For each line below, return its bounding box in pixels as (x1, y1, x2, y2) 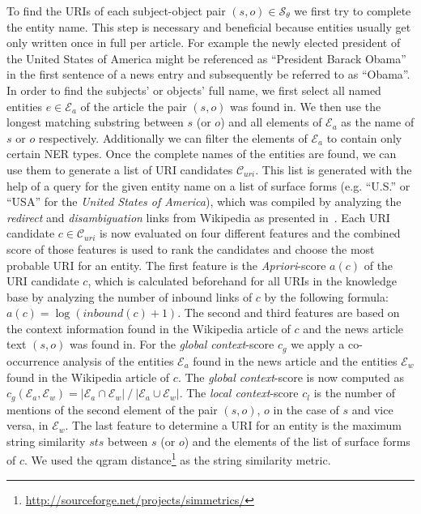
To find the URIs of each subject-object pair (6, 2, 226, 19)
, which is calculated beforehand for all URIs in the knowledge (87, 272, 397, 289)
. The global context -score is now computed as (177, 368, 404, 385)
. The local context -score (179, 384, 299, 401)
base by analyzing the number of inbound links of (6, 288, 253, 305)
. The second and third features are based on (177, 304, 400, 321)
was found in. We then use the (230, 97, 381, 114)
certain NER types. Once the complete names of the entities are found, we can (6, 145, 397, 162)
